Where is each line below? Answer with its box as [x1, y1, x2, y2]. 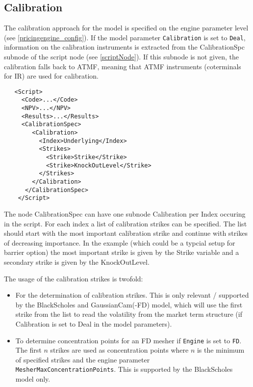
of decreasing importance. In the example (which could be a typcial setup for [4, 237, 235, 248]
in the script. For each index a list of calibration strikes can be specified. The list [4, 218, 247, 228]
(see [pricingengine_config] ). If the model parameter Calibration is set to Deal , [4, 32, 246, 42]
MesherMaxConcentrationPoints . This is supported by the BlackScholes [15, 364, 233, 374]
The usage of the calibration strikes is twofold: [4, 273, 143, 283]
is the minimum [197, 345, 245, 355]
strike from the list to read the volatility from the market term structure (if [15, 309, 242, 319]
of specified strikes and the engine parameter [15, 354, 150, 364]
